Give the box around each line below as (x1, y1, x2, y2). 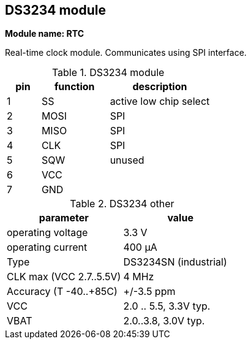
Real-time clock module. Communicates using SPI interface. (5, 47, 247, 58)
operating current (7, 241, 88, 254)
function (54, 80, 95, 93)
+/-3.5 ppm (123, 285, 176, 298)
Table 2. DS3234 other (70, 197, 174, 210)
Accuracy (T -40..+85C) (7, 285, 118, 298)
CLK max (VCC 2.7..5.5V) (7, 270, 121, 283)
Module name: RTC (5, 28, 84, 39)
